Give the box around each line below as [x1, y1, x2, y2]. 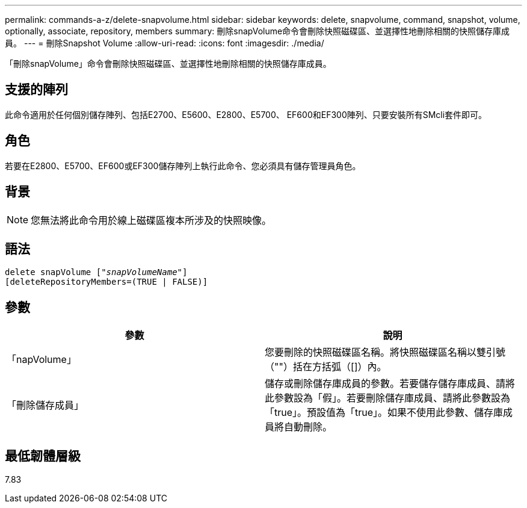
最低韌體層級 [5, 448, 81, 463]
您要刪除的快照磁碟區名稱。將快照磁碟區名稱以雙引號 [265, 346, 506, 359]
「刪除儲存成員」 [7, 399, 84, 412]
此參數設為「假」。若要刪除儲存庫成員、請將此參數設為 [265, 392, 511, 404]
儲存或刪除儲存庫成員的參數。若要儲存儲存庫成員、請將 [265, 377, 516, 390]
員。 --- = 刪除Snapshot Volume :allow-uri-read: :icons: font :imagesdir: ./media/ [5, 38, 324, 48]
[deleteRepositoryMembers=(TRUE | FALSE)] [5, 277, 208, 287]
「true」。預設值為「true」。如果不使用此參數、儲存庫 [265, 406, 504, 419]
